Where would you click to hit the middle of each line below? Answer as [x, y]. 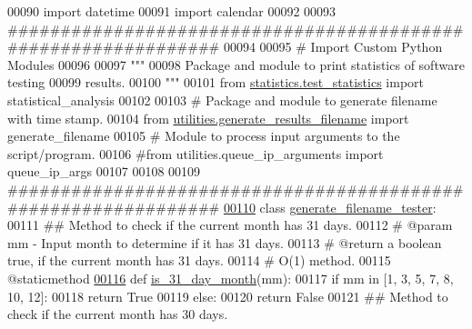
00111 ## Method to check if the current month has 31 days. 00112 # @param [230, 225]
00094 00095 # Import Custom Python [333, 47]
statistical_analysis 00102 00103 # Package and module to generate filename [222, 100]
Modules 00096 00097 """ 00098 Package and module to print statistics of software [236, 64]
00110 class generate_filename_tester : [330, 207]
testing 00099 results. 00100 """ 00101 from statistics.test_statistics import [216, 82]
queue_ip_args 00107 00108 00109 [104, 171]
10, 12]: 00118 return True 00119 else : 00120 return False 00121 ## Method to [228, 296]
